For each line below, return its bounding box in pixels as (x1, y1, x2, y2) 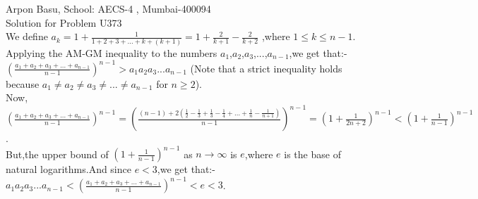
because (6, 76, 40, 91)
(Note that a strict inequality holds (190, 60, 342, 75)
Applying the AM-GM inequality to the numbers (6, 45, 217, 60)
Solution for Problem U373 (6, 15, 122, 30)
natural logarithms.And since (6, 162, 131, 176)
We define (6, 29, 48, 44)
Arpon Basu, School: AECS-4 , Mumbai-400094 (6, 1, 211, 15)
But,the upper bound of (6, 146, 109, 161)
